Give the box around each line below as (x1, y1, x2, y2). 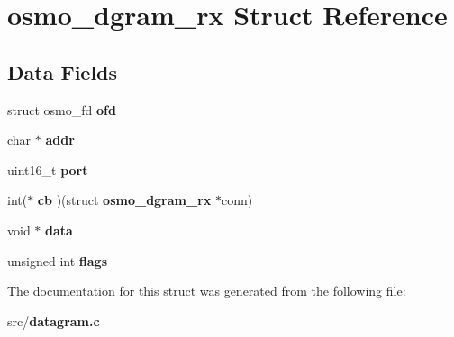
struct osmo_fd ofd (7, 100, 116, 119)
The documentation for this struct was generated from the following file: (7, 281, 406, 300)
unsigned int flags (7, 251, 108, 270)
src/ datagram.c (7, 311, 100, 330)
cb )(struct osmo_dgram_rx (37, 191, 212, 209)
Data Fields (7, 58, 118, 85)
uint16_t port (7, 160, 88, 179)
